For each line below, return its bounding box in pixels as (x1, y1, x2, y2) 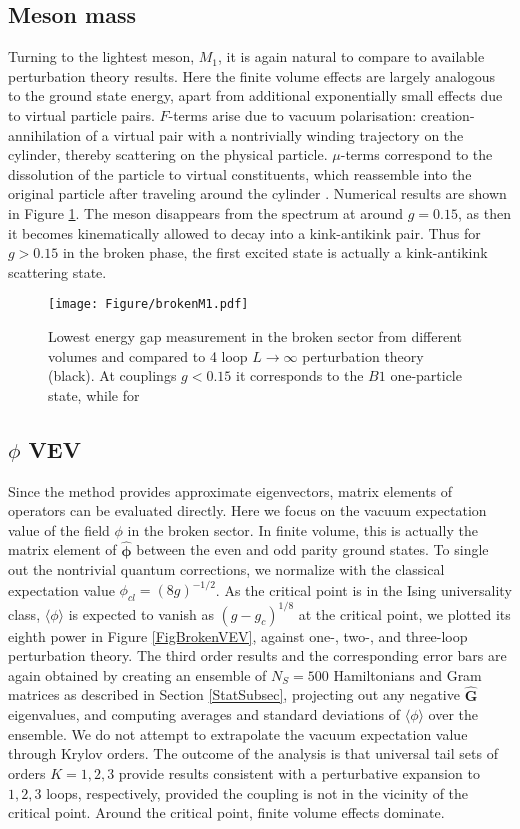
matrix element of (8, 539, 117, 560)
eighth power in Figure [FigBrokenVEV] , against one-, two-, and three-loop (8, 625, 468, 646)
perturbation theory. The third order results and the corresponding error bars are (8, 645, 507, 666)
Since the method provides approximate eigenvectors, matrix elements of (8, 480, 453, 501)
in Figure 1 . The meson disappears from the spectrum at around (8, 202, 404, 223)
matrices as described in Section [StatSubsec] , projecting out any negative (8, 684, 460, 705)
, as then (457, 202, 511, 223)
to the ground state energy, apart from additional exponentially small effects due (8, 85, 503, 106)
